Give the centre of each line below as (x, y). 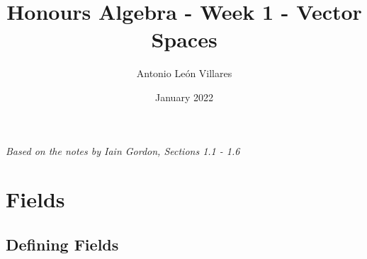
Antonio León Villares (184, 73)
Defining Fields (62, 244)
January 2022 (184, 97)
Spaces (184, 39)
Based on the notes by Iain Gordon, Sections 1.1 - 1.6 (123, 150)
